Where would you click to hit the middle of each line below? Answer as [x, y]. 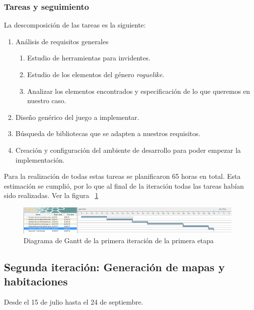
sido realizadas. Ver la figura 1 [51, 195]
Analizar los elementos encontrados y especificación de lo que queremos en [139, 91]
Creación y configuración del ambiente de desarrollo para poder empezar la [128, 150]
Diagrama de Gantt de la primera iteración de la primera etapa [119, 240]
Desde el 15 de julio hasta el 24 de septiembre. [74, 302]
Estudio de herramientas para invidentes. [89, 58]
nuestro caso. [47, 100]
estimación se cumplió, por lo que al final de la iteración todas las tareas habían [124, 185]
